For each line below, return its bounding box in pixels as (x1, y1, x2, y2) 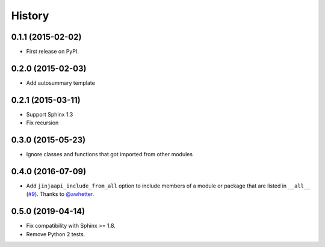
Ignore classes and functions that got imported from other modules (26, 151, 193, 158)
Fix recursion (26, 119, 59, 126)
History (11, 9, 49, 22)
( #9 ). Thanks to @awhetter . (26, 191, 94, 198)
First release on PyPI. (26, 48, 79, 55)
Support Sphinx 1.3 (26, 111, 73, 118)
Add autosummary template (26, 79, 96, 87)
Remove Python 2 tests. (26, 230, 85, 237)
